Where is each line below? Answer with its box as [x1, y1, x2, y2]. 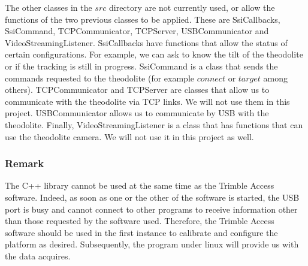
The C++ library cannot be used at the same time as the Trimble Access [5, 179, 274, 192]
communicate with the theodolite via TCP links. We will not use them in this [5, 95, 290, 107]
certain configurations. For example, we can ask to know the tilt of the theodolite [5, 48, 303, 61]
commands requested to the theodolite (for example [5, 71, 194, 84]
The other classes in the [5, 1, 92, 13]
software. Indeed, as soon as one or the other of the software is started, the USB [5, 191, 300, 203]
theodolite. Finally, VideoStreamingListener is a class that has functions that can [5, 118, 303, 131]
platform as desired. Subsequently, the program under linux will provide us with [5, 238, 299, 250]
